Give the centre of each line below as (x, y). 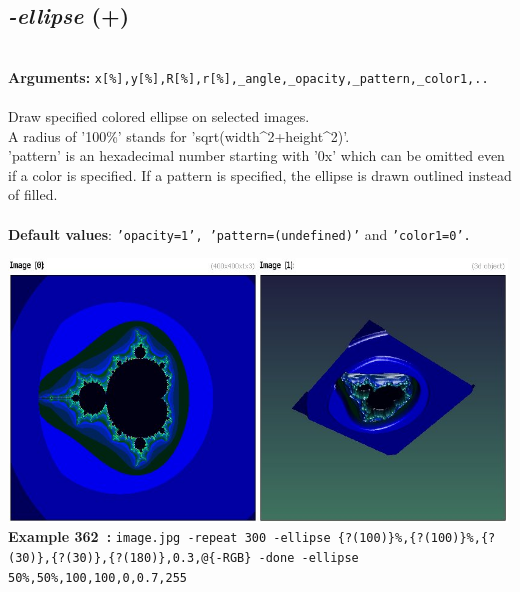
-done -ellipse (308, 558)
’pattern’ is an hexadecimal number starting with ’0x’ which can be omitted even (256, 155)
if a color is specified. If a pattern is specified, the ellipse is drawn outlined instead (260, 174)
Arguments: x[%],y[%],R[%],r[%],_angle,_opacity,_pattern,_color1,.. (248, 76)
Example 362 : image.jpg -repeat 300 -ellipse (169, 536)
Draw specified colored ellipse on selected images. (159, 116)
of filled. (33, 194)
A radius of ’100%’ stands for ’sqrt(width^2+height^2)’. (179, 135)
